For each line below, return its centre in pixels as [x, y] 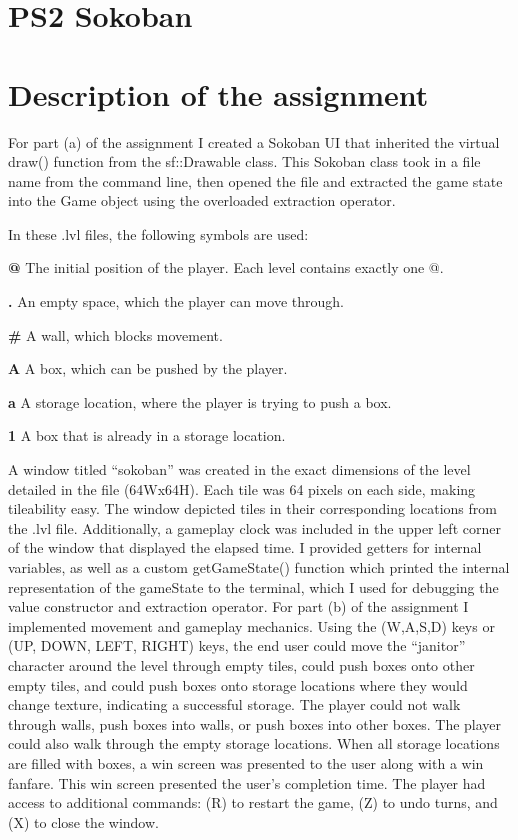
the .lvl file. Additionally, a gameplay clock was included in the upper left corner [254, 527]
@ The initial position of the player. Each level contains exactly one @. [226, 267]
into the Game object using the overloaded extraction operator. [202, 200]
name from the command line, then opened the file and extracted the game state [255, 180]
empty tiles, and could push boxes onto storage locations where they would [238, 684]
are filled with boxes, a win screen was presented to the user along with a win [246, 762]
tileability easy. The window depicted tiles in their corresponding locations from [252, 508]
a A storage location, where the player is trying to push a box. [200, 401]
